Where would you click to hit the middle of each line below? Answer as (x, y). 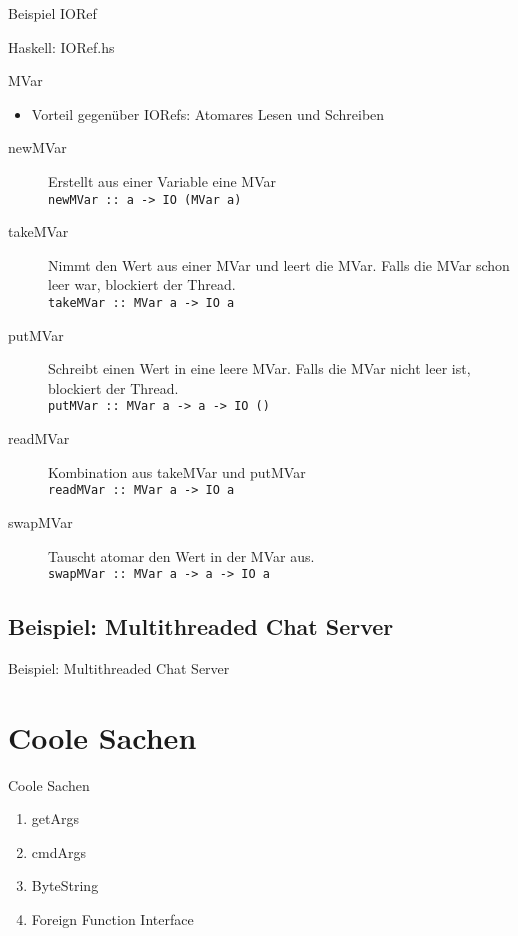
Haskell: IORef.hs (61, 46)
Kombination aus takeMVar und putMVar (177, 471)
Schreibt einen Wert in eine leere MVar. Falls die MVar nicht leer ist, (259, 368)
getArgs (55, 818)
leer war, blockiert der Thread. (142, 284)
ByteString (65, 885)
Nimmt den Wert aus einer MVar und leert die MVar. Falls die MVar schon (279, 264)
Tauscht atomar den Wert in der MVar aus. (181, 555)
